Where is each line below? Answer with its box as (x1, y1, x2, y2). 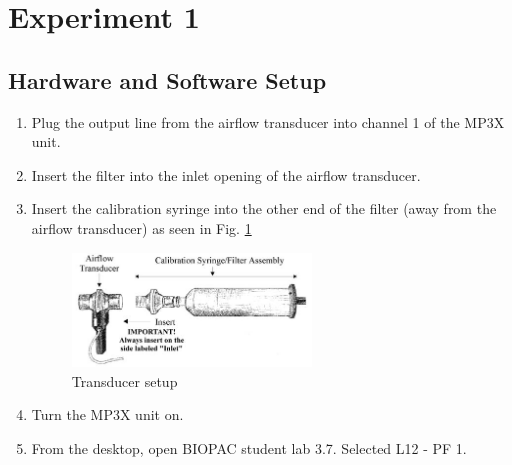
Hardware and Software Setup (8, 64, 327, 95)
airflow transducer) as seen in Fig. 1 (31, 217, 252, 238)
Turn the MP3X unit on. (31, 404, 184, 425)
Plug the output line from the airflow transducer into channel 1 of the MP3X (31, 111, 505, 132)
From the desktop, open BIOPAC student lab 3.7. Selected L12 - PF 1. (31, 437, 467, 458)
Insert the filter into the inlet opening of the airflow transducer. (31, 164, 421, 185)
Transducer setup (71, 370, 178, 391)
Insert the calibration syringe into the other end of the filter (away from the (31, 198, 497, 219)
